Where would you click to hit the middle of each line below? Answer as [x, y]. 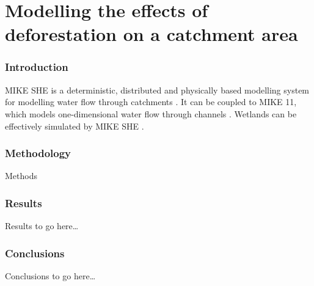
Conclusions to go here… [50, 276]
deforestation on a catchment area [152, 34]
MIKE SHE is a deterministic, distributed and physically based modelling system [157, 90]
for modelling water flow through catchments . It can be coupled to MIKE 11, [151, 102]
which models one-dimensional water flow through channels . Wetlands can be [151, 113]
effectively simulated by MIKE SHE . [75, 126]
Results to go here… [42, 226]
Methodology [38, 153]
